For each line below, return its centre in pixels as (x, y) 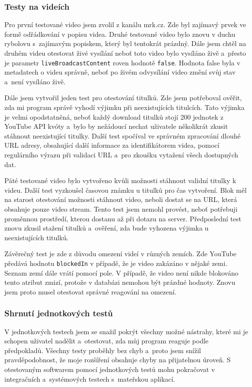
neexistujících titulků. (37, 237)
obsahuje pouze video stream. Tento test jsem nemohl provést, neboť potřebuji (121, 209)
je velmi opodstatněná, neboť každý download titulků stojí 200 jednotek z (114, 116)
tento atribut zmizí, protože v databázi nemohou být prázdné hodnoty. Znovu (120, 282)
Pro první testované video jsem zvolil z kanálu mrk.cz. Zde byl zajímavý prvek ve (125, 24)
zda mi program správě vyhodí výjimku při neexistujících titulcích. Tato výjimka (125, 107)
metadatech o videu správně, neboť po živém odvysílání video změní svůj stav (120, 72)
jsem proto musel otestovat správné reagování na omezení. (91, 291)
